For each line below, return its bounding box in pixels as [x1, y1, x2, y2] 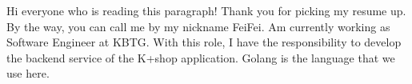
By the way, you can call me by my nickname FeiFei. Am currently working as [6, 18, 390, 34]
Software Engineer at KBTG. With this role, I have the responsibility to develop [6, 34, 402, 50]
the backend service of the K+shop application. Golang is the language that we [6, 49, 395, 66]
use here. [6, 65, 50, 82]
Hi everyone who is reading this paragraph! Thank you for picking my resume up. [6, 2, 406, 18]
